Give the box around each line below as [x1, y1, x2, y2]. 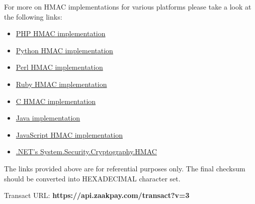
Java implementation [16, 113, 80, 123]
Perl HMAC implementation [16, 62, 103, 72]
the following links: [4, 11, 62, 22]
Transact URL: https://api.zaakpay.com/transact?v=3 [4, 190, 190, 200]
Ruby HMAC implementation [16, 78, 107, 89]
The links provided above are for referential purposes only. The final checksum [4, 163, 245, 173]
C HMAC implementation [16, 95, 96, 106]
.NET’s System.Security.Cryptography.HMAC [16, 146, 157, 157]
